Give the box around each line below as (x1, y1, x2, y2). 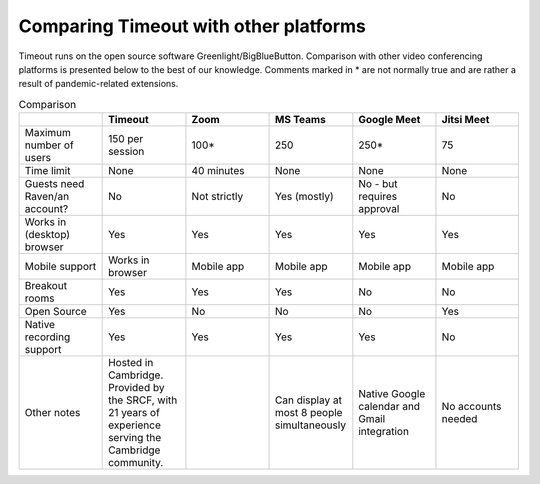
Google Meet (358, 113, 421, 127)
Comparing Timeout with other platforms (18, 15, 367, 37)
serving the (108, 431, 162, 445)
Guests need (24, 177, 85, 191)
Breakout (24, 279, 68, 293)
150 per (108, 132, 144, 146)
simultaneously (275, 418, 347, 432)
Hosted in (108, 356, 154, 370)
